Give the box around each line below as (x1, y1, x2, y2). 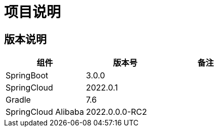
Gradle (6, 95, 31, 105)
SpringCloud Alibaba (6, 107, 84, 117)
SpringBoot (6, 70, 49, 81)
